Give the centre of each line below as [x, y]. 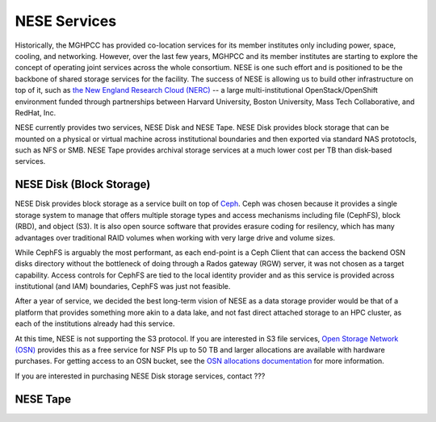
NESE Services [66, 21]
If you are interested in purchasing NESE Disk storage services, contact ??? [140, 376]
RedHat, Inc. [36, 112]
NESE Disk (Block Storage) [83, 184]
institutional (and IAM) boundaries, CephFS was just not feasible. [123, 286]
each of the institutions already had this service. [95, 324]
